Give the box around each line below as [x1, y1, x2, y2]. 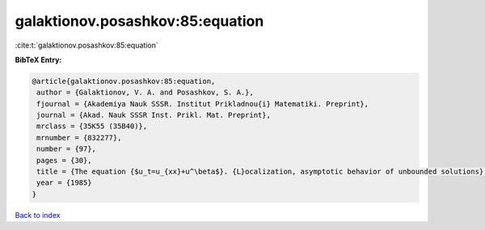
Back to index [15, 210, 61, 220]
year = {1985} [36, 178, 92, 187]
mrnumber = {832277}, [36, 133, 122, 142]
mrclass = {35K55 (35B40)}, [36, 122, 148, 131]
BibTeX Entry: [15, 55, 62, 65]
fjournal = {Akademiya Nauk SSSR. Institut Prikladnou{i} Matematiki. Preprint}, [36, 99, 369, 108]
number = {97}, [36, 144, 97, 153]
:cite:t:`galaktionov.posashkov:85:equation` [15, 40, 158, 50]
